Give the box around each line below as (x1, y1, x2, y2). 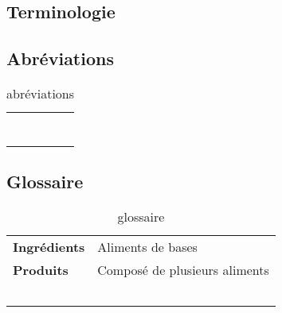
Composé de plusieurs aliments (97, 261, 269, 280)
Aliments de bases (97, 238, 198, 257)
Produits (13, 261, 69, 280)
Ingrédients (13, 238, 85, 257)
